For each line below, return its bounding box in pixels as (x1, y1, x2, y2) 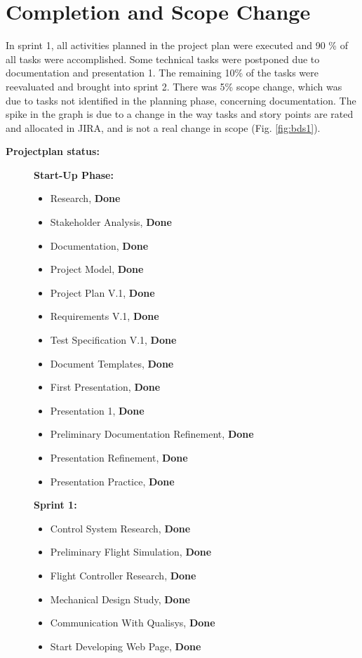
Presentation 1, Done (50, 403, 145, 417)
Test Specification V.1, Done (50, 333, 177, 347)
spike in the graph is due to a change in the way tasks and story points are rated (6, 107, 354, 121)
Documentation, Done (50, 238, 149, 253)
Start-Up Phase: (34, 167, 114, 182)
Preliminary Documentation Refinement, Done (50, 427, 254, 441)
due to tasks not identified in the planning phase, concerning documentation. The (6, 93, 356, 107)
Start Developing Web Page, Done (50, 638, 201, 653)
